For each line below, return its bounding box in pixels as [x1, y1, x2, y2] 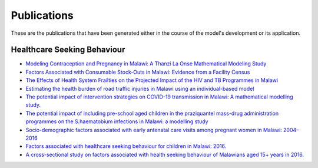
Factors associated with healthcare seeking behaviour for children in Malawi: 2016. [25, 143, 227, 150]
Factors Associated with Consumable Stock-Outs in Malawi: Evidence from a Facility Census [25, 68, 250, 75]
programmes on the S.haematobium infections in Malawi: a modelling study [25, 118, 208, 125]
